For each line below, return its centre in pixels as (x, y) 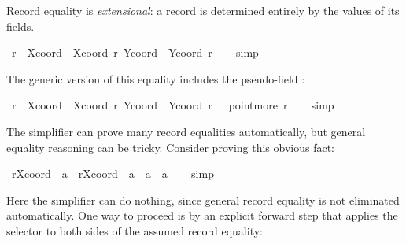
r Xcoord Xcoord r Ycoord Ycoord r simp (135, 52)
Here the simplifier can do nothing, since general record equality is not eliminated (203, 200)
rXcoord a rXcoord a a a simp (113, 174)
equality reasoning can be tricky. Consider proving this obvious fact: (171, 147)
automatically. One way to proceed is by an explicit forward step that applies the (202, 215)
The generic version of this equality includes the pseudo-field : (156, 78)
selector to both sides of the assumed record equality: (135, 230)
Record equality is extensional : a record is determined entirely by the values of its (203, 10)
